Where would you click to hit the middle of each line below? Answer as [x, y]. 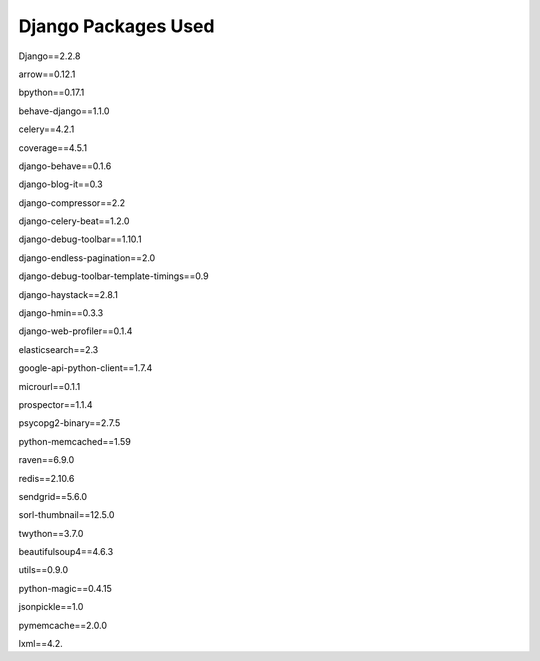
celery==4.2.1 [46, 129]
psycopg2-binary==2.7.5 [69, 423]
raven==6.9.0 [46, 460]
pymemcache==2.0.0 [63, 625]
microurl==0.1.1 [49, 386]
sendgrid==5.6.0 [53, 496]
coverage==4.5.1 [53, 147]
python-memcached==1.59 [75, 441]
